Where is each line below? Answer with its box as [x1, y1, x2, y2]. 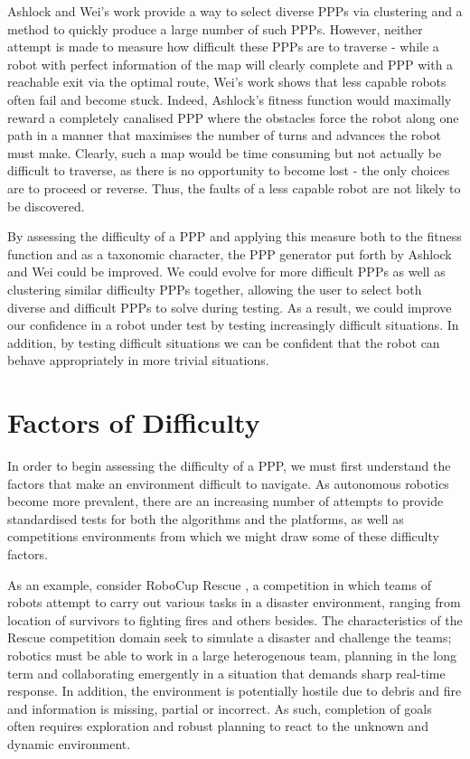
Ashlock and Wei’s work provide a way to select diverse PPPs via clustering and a [7, 2, 463, 20]
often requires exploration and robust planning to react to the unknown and [7, 717, 428, 736]
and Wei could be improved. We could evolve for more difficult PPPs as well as [7, 262, 446, 281]
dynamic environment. [7, 734, 131, 753]
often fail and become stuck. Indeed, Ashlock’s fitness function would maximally [7, 89, 452, 108]
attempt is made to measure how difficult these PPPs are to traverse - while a [7, 37, 439, 56]
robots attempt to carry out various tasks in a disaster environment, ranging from [7, 593, 461, 612]
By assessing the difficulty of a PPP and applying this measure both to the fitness [7, 227, 462, 246]
